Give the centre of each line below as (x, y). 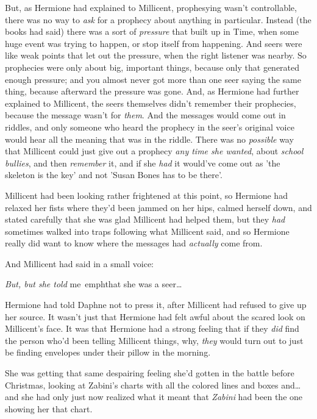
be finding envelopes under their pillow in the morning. (108, 352)
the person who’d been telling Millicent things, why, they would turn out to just (154, 340)
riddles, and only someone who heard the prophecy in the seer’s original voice (150, 127)
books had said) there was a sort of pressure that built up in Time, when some (152, 31)
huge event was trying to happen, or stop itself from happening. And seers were (154, 43)
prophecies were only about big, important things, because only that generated (152, 67)
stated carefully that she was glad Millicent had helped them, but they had (145, 219)
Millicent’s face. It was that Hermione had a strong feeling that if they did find (152, 328)
